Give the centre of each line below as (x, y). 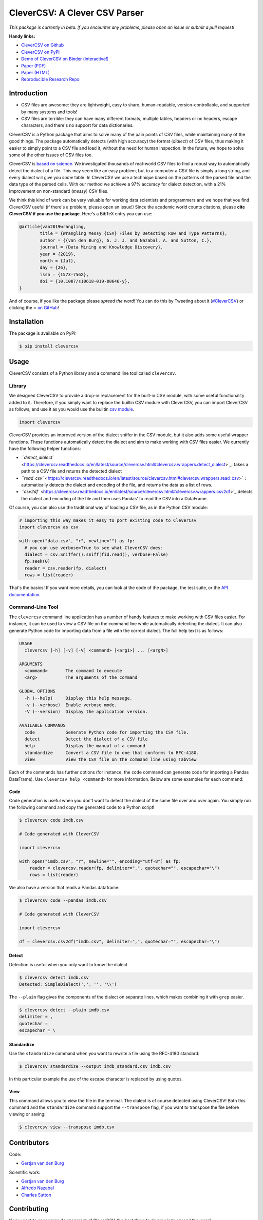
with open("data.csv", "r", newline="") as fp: (77, 541)
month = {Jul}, (58, 261)
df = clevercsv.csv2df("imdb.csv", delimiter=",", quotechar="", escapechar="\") (120, 941)
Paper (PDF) (34, 65)
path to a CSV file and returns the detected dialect (71, 471)
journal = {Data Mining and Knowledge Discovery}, (101, 247)
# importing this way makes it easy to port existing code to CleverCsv (108, 520)
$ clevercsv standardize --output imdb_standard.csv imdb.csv (95, 1067)
